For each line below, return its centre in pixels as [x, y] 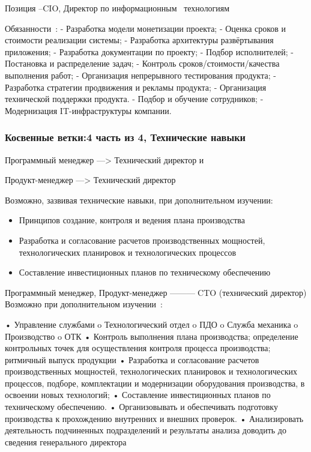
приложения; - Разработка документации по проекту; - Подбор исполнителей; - [149, 51]
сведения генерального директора [66, 441]
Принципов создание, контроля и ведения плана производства [132, 220]
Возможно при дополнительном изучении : [84, 304]
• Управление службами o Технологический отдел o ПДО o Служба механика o [152, 324]
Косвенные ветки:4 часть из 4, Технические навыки [125, 137]
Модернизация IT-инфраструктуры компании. [88, 110]
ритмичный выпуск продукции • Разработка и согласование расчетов [132, 359]
